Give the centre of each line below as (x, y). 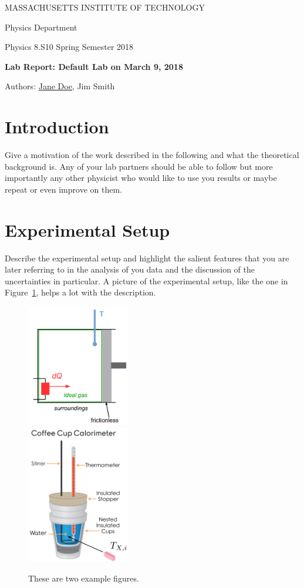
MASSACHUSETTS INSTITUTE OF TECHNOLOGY (105, 7)
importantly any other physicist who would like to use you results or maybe (141, 178)
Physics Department (41, 27)
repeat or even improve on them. (63, 189)
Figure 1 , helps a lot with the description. (80, 292)
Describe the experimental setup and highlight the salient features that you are (147, 258)
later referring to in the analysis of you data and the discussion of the (130, 269)
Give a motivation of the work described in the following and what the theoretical (152, 155)
